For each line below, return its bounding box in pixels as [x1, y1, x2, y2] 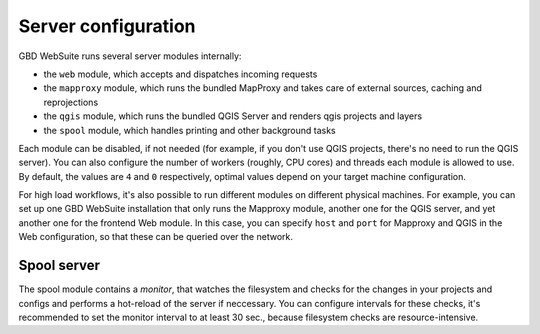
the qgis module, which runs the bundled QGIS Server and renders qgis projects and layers [43, 110, 423, 122]
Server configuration [18, 15, 196, 37]
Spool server [18, 257, 100, 274]
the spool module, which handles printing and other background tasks [43, 124, 336, 136]
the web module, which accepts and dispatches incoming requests [43, 68, 318, 80]
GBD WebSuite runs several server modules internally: [18, 50, 242, 62]
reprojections [43, 96, 99, 108]
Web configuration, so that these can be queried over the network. [18, 231, 294, 243]
